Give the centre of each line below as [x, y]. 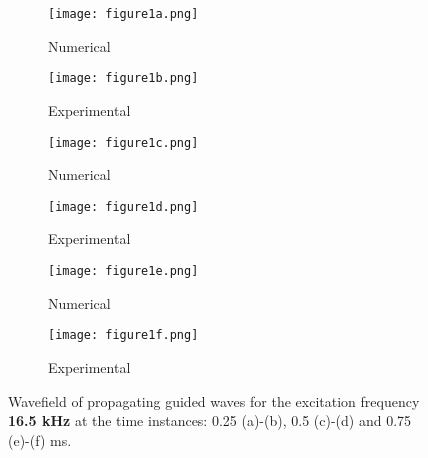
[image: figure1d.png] [123, 206]
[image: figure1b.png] [123, 78]
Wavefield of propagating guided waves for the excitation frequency [214, 400]
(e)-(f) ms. [40, 439]
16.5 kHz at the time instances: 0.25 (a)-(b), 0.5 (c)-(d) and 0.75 [210, 420]
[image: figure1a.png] [123, 14]
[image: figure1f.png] [123, 335]
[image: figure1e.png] [123, 271]
